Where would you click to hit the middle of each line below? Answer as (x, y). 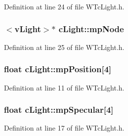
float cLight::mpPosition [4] (58, 69)
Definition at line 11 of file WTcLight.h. (64, 87)
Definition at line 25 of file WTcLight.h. (64, 47)
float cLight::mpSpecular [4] (59, 110)
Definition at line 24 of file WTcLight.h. (64, 6)
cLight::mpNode (91, 28)
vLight (28, 28)
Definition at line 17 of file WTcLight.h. (64, 128)
